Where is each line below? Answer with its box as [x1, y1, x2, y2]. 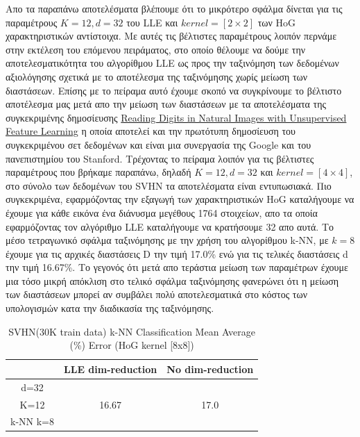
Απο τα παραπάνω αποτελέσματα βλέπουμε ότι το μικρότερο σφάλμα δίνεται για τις [6, 1, 343, 15]
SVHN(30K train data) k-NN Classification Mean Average [8, 324, 255, 338]
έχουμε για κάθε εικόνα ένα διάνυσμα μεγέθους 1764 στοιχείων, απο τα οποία [6, 205, 318, 220]
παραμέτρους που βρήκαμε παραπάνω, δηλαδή [6, 165, 191, 179]
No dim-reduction [166, 361, 254, 376]
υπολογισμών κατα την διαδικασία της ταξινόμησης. [6, 301, 214, 315]
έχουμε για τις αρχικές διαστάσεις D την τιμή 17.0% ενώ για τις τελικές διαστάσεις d [6, 246, 348, 261]
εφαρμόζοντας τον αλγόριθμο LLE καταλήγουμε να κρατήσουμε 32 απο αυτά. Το [6, 219, 334, 233]
